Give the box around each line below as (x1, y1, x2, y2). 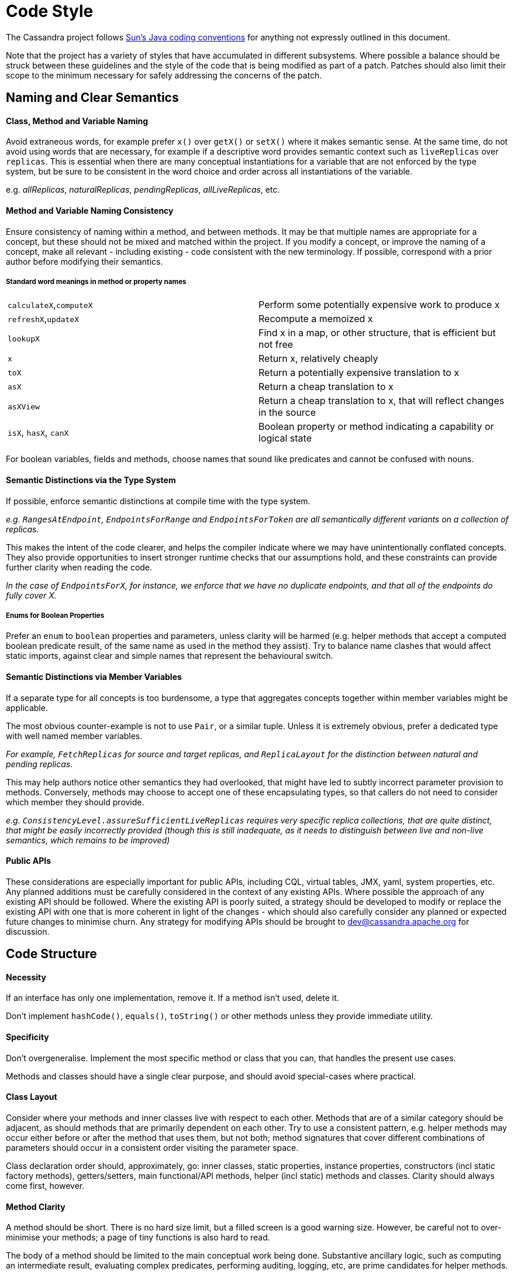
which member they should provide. (6, 797, 144, 807)
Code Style (6, 1, 94, 21)
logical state (258, 432, 312, 445)
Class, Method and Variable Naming (6, 115, 149, 126)
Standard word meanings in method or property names (6, 278, 187, 286)
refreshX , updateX (8, 313, 80, 325)
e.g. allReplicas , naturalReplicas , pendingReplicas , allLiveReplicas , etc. (6, 184, 280, 195)
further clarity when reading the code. (6, 562, 153, 572)
